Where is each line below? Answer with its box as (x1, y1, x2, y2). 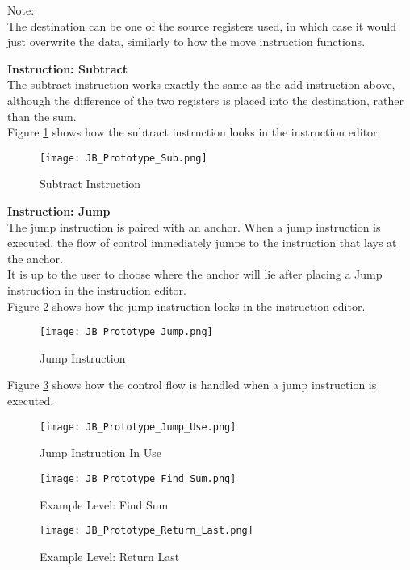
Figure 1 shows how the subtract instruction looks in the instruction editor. (7, 124, 381, 140)
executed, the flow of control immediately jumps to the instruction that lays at (7, 234, 397, 251)
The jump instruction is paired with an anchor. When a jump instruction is (7, 218, 381, 235)
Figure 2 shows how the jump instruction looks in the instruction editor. (7, 297, 366, 314)
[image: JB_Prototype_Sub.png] (40, 152, 207, 164)
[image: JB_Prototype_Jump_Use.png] (40, 421, 236, 433)
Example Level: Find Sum (40, 496, 169, 513)
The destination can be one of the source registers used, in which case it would (7, 17, 396, 34)
